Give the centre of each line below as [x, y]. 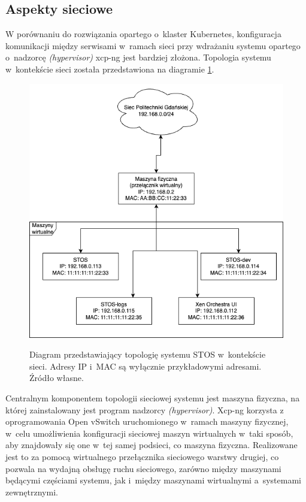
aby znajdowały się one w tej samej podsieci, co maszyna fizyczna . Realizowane [152, 445]
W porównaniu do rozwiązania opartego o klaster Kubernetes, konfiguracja [143, 34]
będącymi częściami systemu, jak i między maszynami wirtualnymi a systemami [153, 480]
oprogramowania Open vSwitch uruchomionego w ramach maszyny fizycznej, [147, 421]
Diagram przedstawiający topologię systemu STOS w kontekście [148, 354]
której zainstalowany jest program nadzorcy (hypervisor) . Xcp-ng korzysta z [145, 409]
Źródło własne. [57, 378]
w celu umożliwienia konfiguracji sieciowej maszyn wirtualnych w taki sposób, [149, 433]
